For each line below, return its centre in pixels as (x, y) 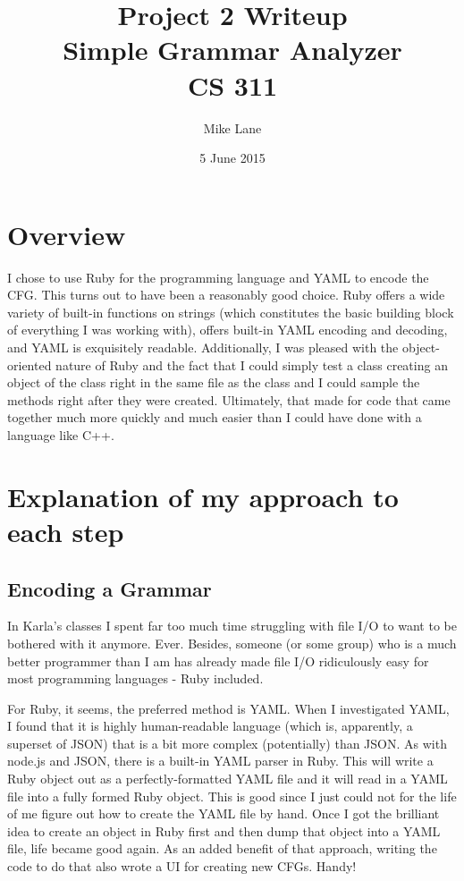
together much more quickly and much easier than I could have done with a (215, 417)
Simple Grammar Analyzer (232, 50)
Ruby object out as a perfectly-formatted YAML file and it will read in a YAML (228, 779)
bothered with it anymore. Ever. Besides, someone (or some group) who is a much (232, 643)
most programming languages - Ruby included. (135, 678)
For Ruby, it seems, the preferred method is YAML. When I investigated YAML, (228, 708)
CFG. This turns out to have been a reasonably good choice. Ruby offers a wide (226, 295)
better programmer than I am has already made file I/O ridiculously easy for (218, 661)
